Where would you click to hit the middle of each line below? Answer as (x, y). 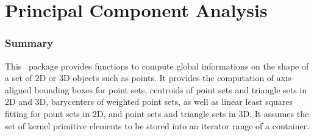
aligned (18, 89)
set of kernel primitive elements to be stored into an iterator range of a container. (157, 125)
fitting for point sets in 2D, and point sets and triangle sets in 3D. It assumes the (157, 113)
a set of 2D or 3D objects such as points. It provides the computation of (140, 78)
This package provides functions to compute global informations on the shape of (157, 66)
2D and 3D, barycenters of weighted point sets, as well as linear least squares (149, 102)
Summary (29, 43)
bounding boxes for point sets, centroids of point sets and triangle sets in (171, 89)
